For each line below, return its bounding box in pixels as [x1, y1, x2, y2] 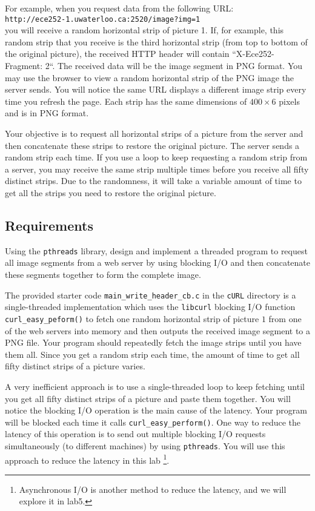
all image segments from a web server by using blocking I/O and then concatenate [5, 256, 310, 269]
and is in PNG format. [5, 107, 89, 119]
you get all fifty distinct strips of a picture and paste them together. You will [5, 392, 291, 404]
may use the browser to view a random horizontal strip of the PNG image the [5, 71, 294, 84]
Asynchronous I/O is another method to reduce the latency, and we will [19, 483, 287, 495]
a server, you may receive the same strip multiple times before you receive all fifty [5, 162, 309, 175]
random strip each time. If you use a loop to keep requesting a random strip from [5, 151, 308, 163]
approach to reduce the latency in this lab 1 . [5, 452, 170, 466]
